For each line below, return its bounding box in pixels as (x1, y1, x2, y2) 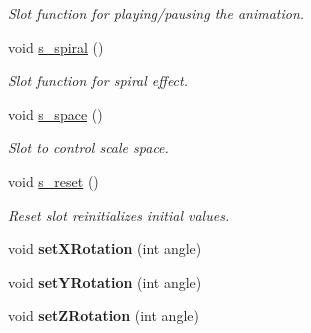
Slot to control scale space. (8, 137, 169, 158)
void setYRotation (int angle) (8, 271, 202, 292)
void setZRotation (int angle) (8, 305, 199, 326)
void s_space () (8, 103, 103, 124)
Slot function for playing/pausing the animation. (8, 3, 305, 23)
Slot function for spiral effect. (8, 70, 188, 91)
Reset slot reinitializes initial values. (8, 204, 230, 225)
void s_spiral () (8, 36, 104, 57)
